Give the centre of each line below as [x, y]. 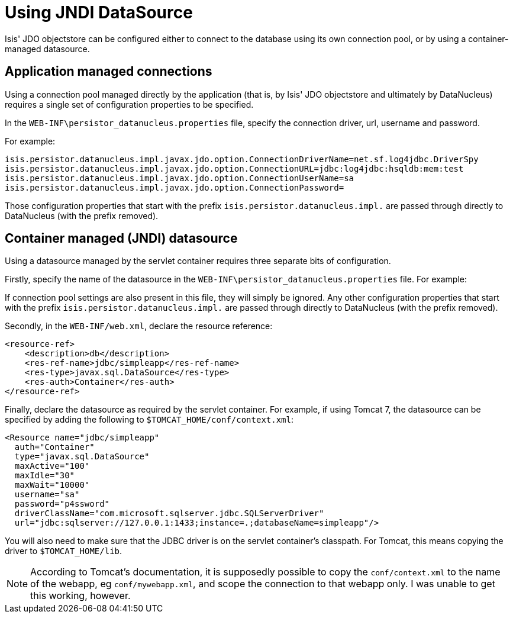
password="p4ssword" [62, 504]
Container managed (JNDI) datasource [121, 239]
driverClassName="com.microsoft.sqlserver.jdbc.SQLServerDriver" [169, 514]
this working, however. [80, 596]
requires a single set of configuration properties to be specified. [129, 104]
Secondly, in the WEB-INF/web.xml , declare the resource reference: [139, 326]
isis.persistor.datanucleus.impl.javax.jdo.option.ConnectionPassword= [175, 187]
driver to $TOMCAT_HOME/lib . [64, 551]
